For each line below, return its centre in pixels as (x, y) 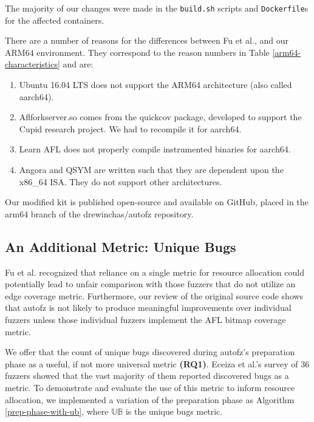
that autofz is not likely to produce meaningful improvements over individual (148, 308)
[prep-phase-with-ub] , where (57, 411)
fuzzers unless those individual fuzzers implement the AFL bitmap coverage (145, 319)
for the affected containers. (55, 20)
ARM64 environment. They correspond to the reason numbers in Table (137, 52)
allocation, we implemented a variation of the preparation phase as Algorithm (150, 399)
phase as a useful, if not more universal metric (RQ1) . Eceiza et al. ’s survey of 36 (157, 363)
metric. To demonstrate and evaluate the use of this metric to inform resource (150, 387)
